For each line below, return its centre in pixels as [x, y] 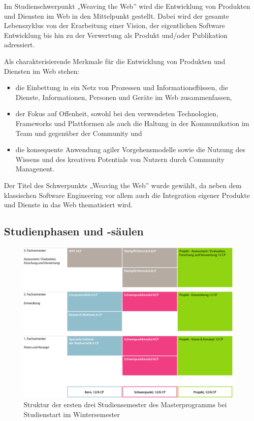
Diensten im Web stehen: [42, 71]
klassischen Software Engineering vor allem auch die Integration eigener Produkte [127, 195]
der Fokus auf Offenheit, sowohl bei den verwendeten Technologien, [117, 113]
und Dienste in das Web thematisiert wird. [68, 205]
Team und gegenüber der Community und [79, 133]
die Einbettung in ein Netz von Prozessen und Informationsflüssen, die [122, 87]
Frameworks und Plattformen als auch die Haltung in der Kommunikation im [132, 123]
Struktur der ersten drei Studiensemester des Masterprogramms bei [125, 405]
